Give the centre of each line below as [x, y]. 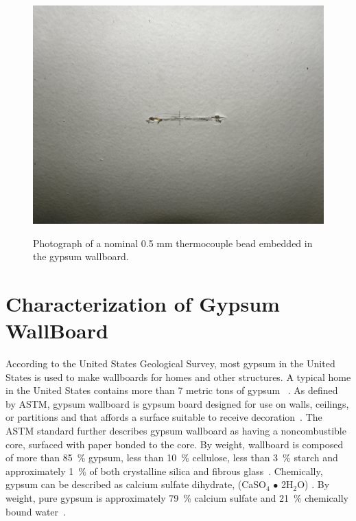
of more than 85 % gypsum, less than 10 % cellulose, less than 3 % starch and [172, 458]
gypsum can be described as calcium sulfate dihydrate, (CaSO [136, 484]
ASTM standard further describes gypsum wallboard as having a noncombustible [176, 431]
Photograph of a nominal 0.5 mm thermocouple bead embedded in [173, 243]
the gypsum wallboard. [81, 256]
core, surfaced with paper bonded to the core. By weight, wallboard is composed [175, 444]
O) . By [313, 484]
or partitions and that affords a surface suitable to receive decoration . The [164, 417]
